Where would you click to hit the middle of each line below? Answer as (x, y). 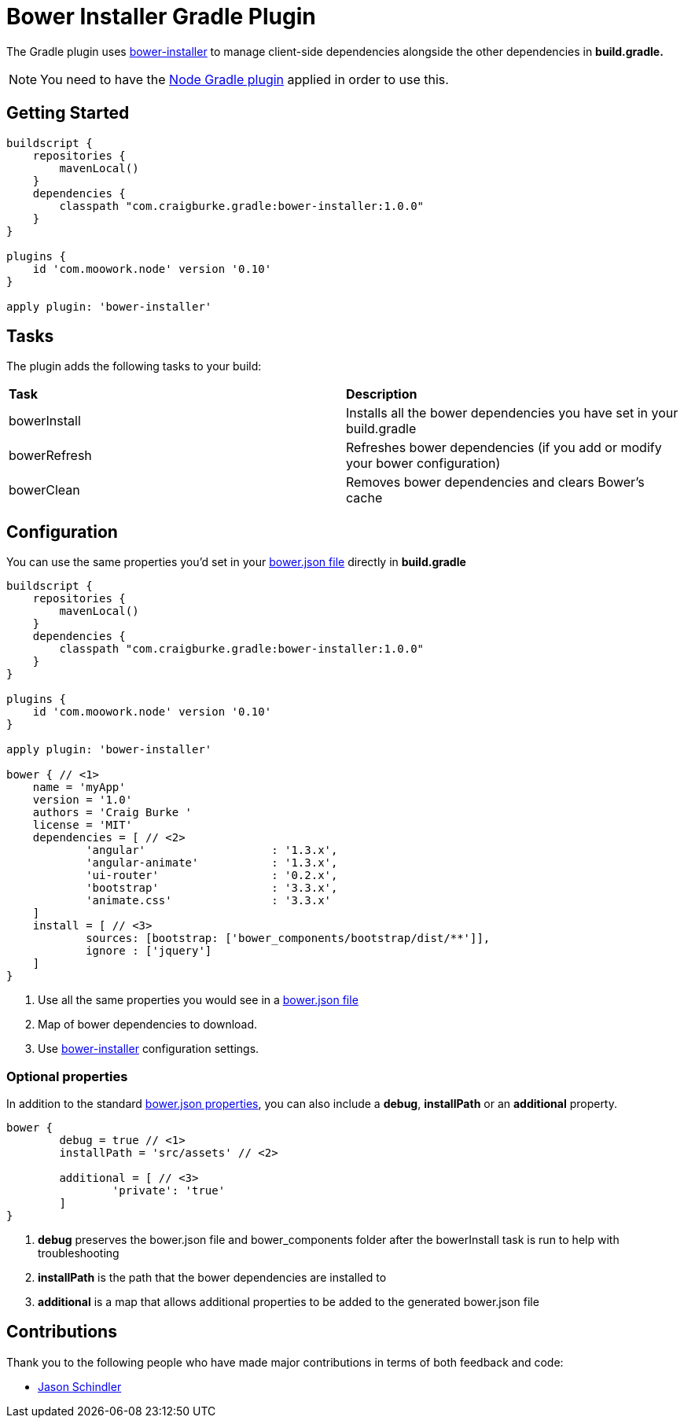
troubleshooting (79, 1253)
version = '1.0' (83, 800)
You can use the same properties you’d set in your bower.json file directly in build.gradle (236, 562)
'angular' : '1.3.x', (212, 850)
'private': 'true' (169, 1191)
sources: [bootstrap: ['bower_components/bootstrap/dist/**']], (288, 938)
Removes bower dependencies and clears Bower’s (495, 482)
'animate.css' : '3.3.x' (209, 901)
